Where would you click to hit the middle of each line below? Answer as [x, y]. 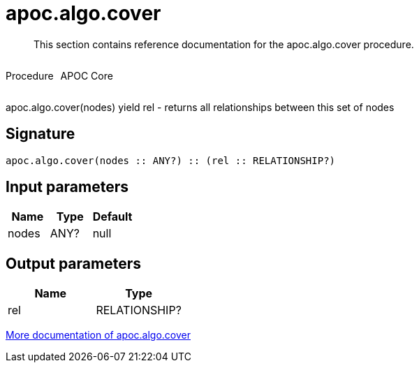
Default [112, 217]
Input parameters [67, 187]
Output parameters [73, 263]
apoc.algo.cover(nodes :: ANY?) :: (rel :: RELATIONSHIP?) [171, 160]
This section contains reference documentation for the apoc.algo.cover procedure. [224, 44]
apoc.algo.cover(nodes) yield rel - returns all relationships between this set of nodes [200, 107]
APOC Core [87, 75]
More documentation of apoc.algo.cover [98, 335]
